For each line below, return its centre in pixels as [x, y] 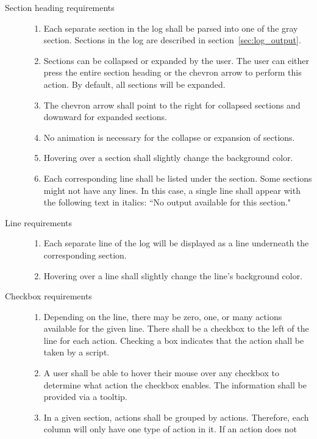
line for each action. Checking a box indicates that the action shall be [174, 340]
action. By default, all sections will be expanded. [134, 84]
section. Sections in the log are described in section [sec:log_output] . [172, 40]
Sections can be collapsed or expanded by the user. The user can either [176, 60]
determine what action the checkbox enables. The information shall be [175, 384]
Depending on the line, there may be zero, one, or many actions [163, 316]
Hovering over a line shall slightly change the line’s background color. [173, 275]
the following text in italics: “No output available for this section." [167, 202]
